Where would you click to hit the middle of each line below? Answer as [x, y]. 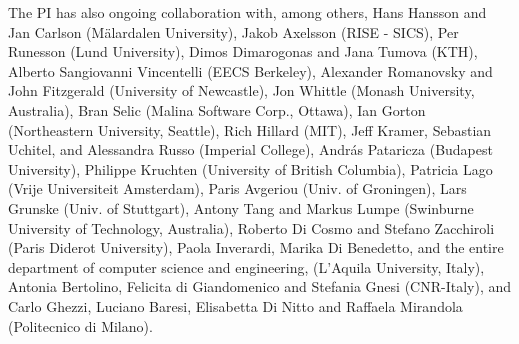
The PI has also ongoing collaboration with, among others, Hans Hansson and [247, 12]
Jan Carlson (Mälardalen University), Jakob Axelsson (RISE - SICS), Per [233, 31]
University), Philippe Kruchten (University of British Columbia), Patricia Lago [250, 168]
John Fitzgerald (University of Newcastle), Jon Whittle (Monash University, [241, 90]
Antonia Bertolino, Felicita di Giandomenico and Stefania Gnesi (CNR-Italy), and [260, 286]
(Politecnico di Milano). [80, 325]
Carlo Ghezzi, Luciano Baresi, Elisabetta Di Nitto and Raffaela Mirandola [235, 305]
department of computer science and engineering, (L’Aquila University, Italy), [246, 266]
